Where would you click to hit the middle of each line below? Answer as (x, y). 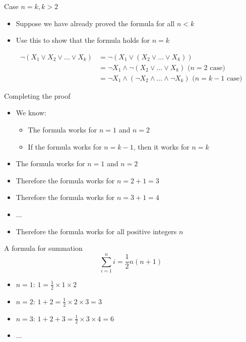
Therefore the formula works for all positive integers (96, 231)
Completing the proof (37, 95)
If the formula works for (65, 146)
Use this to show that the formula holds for (83, 40)
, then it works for (161, 146)
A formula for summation (43, 248)
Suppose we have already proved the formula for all (95, 23)
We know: (31, 113)
